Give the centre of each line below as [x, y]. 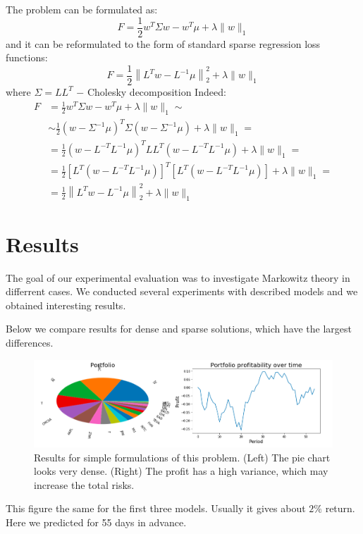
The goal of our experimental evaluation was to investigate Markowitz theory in [178, 277]
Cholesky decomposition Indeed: [156, 91]
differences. [30, 343]
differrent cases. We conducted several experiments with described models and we [182, 291]
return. [340, 508]
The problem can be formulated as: [82, 9]
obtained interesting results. [66, 305]
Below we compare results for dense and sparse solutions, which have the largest [179, 329]
